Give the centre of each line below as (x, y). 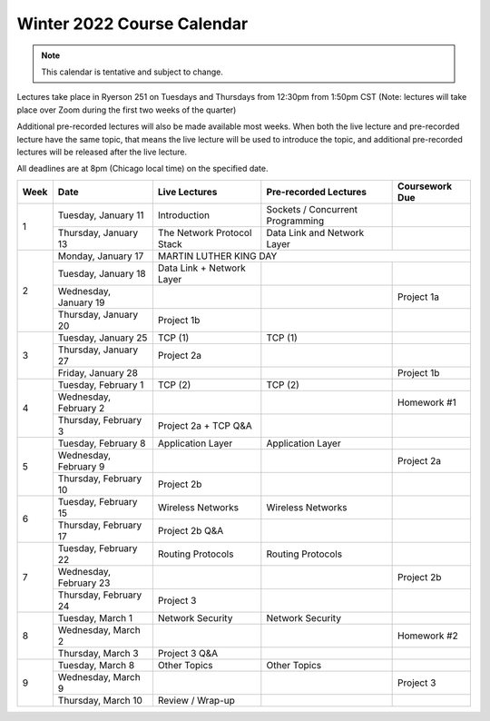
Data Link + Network (201, 268)
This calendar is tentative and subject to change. (132, 72)
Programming (295, 221)
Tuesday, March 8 (96, 665)
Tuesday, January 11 (101, 215)
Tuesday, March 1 (95, 617)
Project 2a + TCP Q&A (205, 425)
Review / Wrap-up (196, 700)
